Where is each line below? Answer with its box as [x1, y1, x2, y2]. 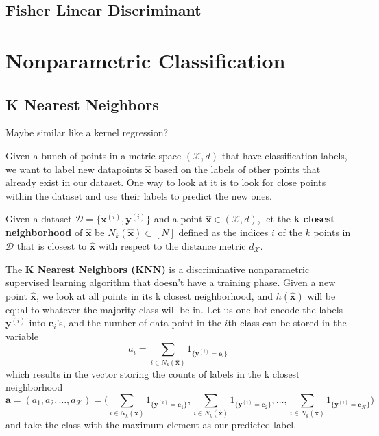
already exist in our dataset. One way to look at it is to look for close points [5, 175, 326, 190]
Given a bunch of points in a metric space [5, 148, 182, 162]
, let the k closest [257, 211, 335, 226]
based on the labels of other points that [154, 162, 321, 176]
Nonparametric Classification [5, 46, 286, 74]
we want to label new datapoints [5, 162, 143, 176]
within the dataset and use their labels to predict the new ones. [5, 188, 272, 203]
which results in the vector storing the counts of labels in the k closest [5, 366, 300, 381]
